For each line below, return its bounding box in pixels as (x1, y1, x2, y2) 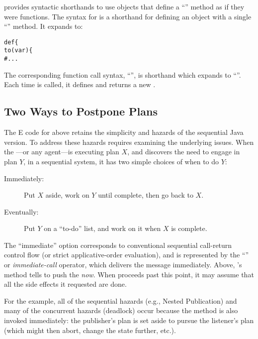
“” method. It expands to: (4, 21, 83, 31)
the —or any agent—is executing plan (4, 146, 119, 157)
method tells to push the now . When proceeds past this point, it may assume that (4, 269, 254, 279)
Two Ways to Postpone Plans (4, 104, 158, 119)
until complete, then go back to (98, 190, 193, 200)
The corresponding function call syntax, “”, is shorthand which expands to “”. (4, 69, 241, 80)
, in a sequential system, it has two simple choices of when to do (23, 156, 219, 166)
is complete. (171, 223, 207, 233)
